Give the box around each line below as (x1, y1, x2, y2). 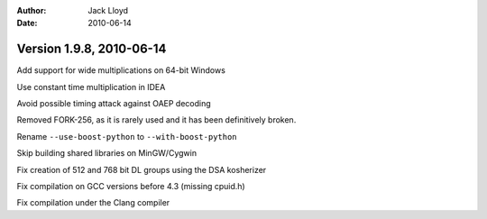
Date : (16, 18, 38, 29)
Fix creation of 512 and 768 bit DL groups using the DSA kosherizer (16, 164, 267, 175)
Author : (16, 5, 47, 15)
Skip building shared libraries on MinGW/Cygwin (16, 148, 198, 159)
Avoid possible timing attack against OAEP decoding (16, 98, 211, 109)
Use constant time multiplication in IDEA (16, 81, 166, 92)
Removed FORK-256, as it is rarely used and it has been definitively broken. (16, 114, 297, 125)
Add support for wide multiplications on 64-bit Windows (16, 65, 225, 76)
